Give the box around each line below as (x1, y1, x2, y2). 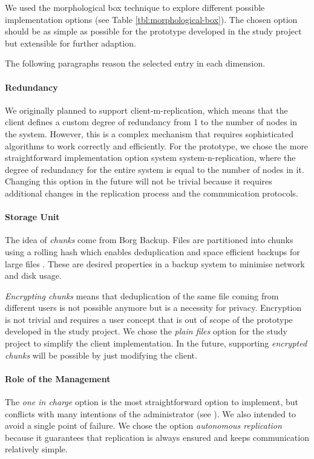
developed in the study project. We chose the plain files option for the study (5, 325, 287, 337)
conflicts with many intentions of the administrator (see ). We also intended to (5, 407, 296, 420)
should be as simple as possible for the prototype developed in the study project (5, 25, 302, 37)
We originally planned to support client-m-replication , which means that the (5, 103, 288, 116)
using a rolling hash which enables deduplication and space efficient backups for (5, 245, 300, 258)
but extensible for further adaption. (5, 36, 136, 49)
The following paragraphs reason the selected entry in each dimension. (5, 57, 266, 70)
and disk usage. (5, 269, 62, 282)
